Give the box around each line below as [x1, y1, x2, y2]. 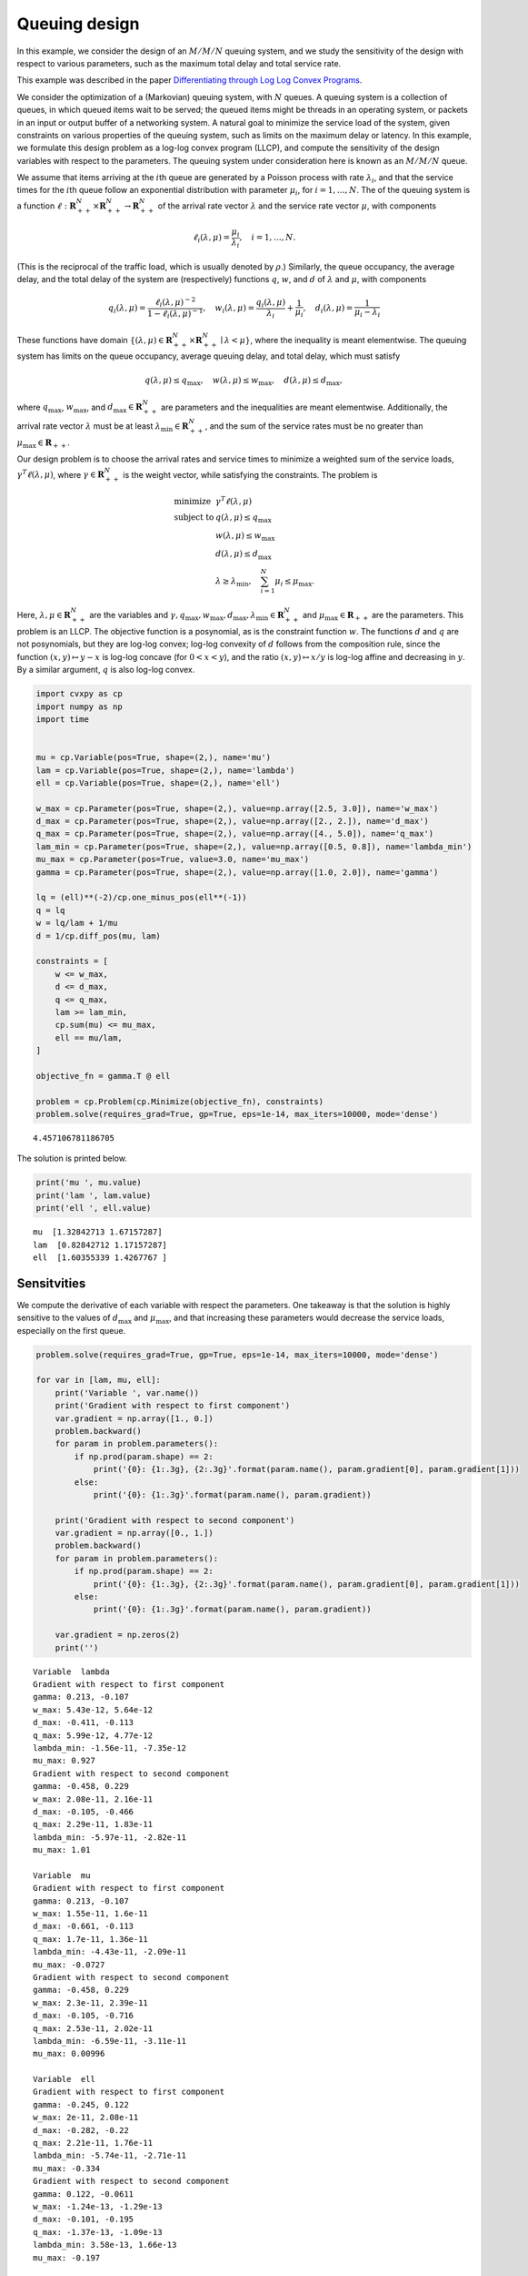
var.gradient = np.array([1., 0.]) [55, 1413, 214, 1424]
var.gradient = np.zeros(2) [55, 1630, 181, 1641]
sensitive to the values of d [16, 1312, 119, 1324]
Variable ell [33, 2074, 95, 2085]
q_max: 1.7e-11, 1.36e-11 [33, 1934, 149, 1944]
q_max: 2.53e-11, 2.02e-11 [33, 2023, 154, 2034]
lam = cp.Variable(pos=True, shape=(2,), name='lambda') [35, 765, 295, 776]
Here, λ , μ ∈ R [16, 610, 72, 621]
